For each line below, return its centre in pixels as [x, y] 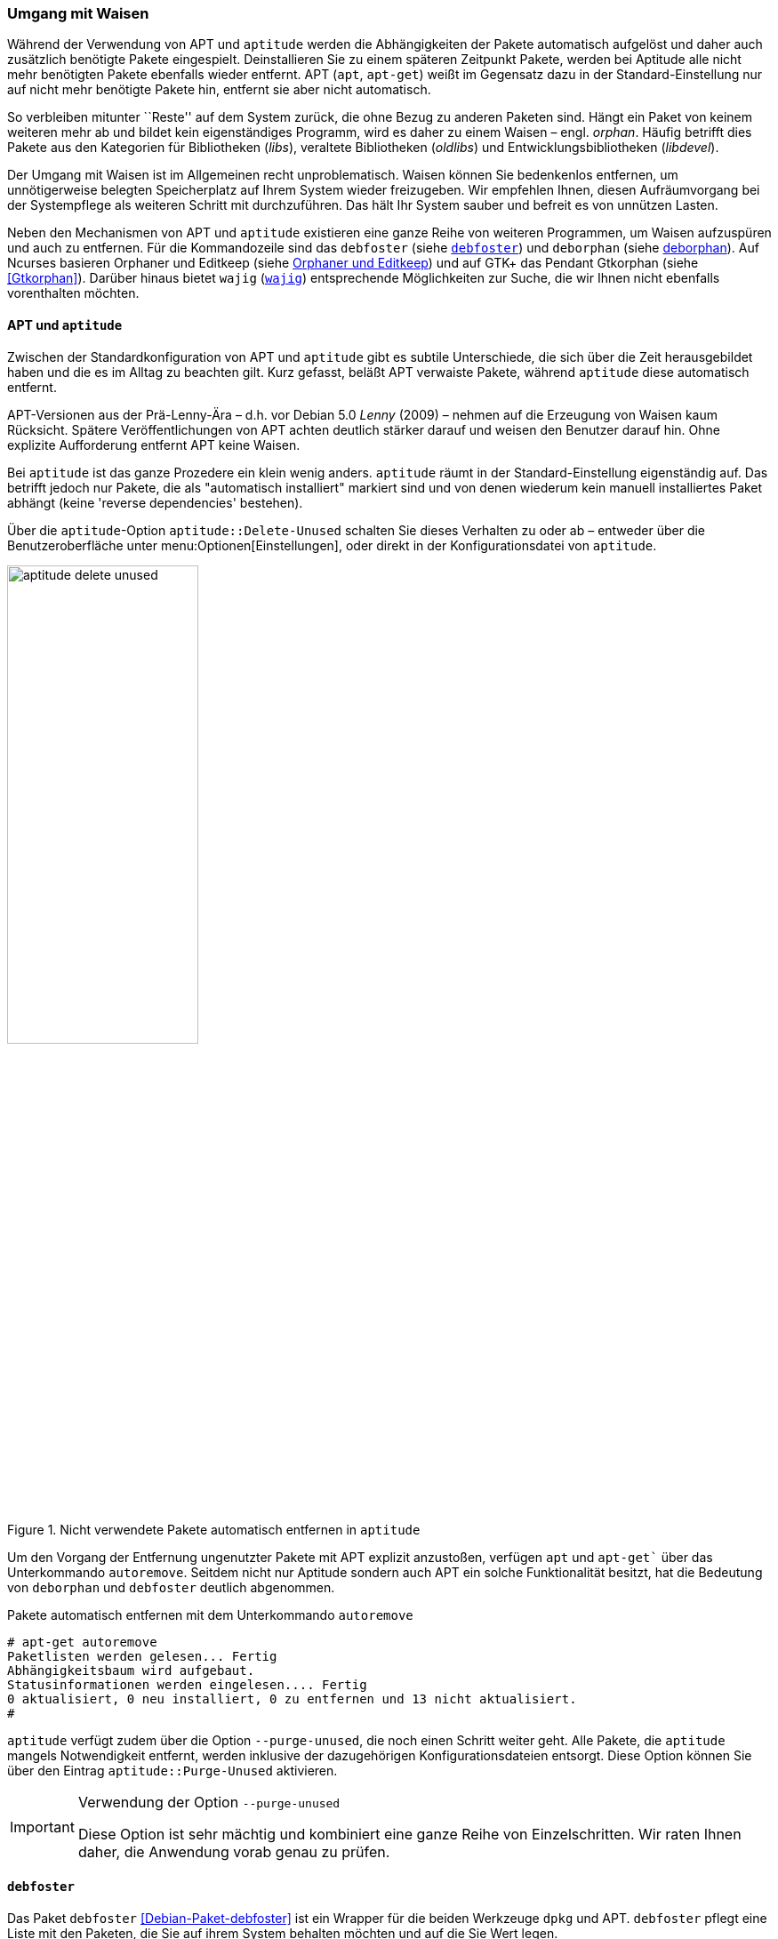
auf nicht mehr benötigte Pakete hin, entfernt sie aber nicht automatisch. [219, 90]
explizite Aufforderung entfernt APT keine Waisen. [154, 445]
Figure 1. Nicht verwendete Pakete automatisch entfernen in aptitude [214, 1529]
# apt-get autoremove [82, 1642]
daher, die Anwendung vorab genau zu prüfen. [234, 1851]
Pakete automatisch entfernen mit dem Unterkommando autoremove [210, 1614]
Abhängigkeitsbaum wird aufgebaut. [131, 1670]
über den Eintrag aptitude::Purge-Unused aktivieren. [172, 1770]
